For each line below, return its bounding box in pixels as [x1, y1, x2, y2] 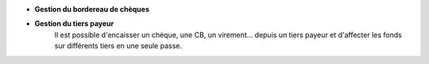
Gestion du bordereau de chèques [34, 5, 150, 13]
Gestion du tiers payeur [34, 19, 114, 28]
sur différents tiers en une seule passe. [54, 41, 183, 51]
